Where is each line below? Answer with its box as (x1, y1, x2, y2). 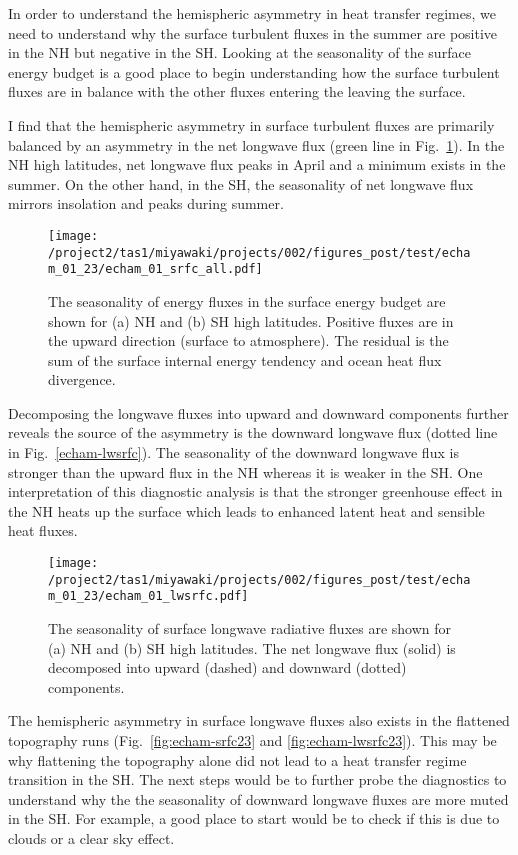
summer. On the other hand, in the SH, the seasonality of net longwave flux (8, 173, 474, 194)
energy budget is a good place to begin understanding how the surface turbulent (8, 61, 500, 82)
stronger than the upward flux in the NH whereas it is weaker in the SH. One (8, 461, 483, 482)
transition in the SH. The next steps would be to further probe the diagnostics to (8, 769, 507, 790)
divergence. (48, 369, 116, 390)
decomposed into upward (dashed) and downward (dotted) (48, 657, 407, 678)
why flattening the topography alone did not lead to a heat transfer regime (8, 749, 467, 770)
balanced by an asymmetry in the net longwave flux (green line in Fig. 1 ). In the (8, 134, 505, 155)
